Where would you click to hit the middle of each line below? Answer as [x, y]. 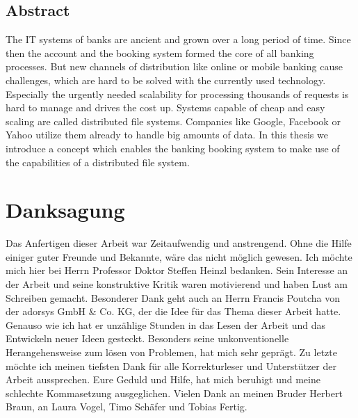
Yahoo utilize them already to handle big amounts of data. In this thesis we [167, 135]
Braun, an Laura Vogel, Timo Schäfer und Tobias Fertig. [127, 407]
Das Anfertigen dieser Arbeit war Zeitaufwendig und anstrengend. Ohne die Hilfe [179, 243]
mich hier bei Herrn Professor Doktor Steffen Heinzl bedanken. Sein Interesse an [177, 270]
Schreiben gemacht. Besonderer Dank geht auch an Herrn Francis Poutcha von [173, 297]
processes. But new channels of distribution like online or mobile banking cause [174, 66]
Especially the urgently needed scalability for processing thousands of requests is [177, 94]
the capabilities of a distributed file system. [98, 162]
